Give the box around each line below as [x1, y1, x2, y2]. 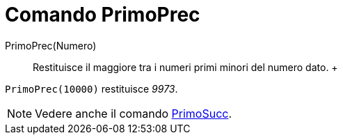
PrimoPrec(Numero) [5, 39, 97, 52]
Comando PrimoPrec [5, 3, 200, 26]
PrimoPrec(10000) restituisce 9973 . [5, 82, 178, 95]
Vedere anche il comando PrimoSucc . [35, 106, 232, 120]
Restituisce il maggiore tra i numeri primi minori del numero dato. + [33, 61, 338, 73]
